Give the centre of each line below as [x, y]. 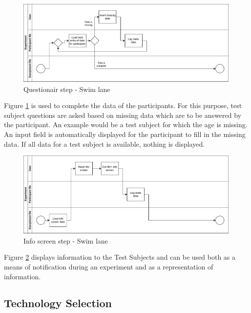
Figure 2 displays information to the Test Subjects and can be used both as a [120, 257]
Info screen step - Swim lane [66, 240]
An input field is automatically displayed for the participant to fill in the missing [125, 134]
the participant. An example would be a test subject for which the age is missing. [126, 124]
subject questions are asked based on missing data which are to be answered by [123, 115]
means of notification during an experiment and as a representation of [109, 266]
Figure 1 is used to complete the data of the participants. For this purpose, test [123, 105]
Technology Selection [58, 302]
